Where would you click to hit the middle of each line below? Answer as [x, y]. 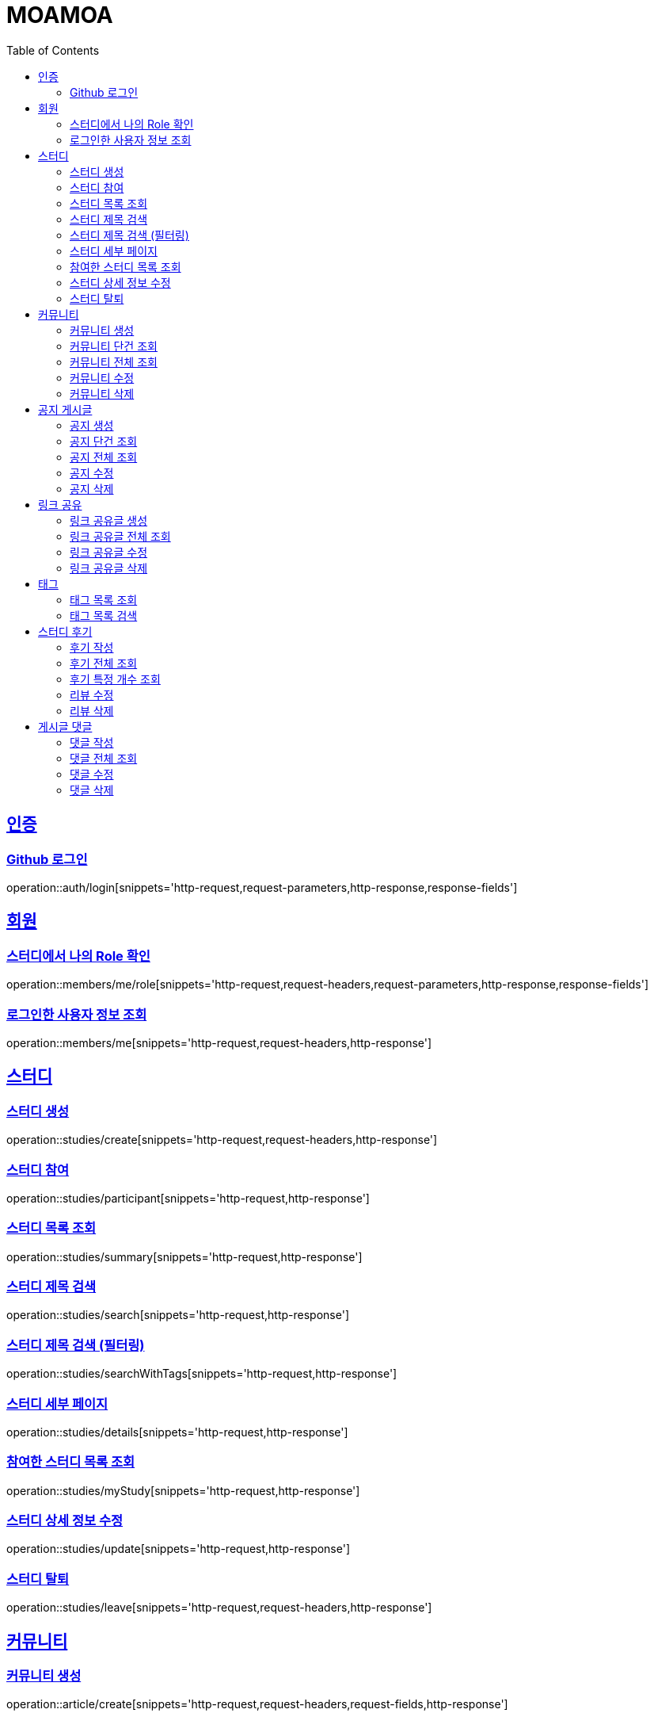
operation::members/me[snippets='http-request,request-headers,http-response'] [219, 1042]
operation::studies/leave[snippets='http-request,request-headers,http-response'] [219, 1608]
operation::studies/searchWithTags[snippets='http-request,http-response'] [202, 1374]
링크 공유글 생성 [109, 520]
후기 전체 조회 [104, 663]
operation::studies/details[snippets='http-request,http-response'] [177, 1432]
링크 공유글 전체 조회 [120, 536]
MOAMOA [60, 15]
